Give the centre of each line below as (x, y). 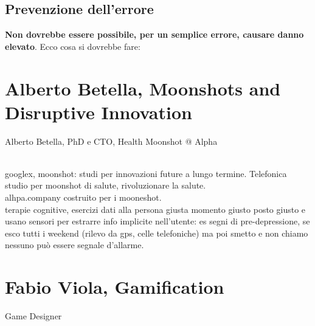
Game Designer (33, 316)
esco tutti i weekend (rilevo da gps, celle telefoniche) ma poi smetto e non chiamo (157, 233)
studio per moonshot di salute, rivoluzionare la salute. (106, 185)
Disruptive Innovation (99, 112)
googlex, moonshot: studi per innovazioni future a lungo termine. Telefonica (146, 173)
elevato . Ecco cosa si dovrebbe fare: (73, 46)
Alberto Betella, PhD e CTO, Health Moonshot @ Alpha (111, 141)
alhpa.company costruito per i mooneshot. (83, 197)
